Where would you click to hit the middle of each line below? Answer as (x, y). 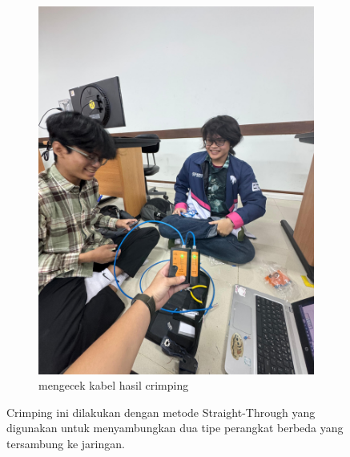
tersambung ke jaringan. (66, 444)
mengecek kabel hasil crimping (114, 385)
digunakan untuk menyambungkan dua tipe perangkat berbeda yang (175, 428)
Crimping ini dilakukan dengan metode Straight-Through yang (161, 412)
